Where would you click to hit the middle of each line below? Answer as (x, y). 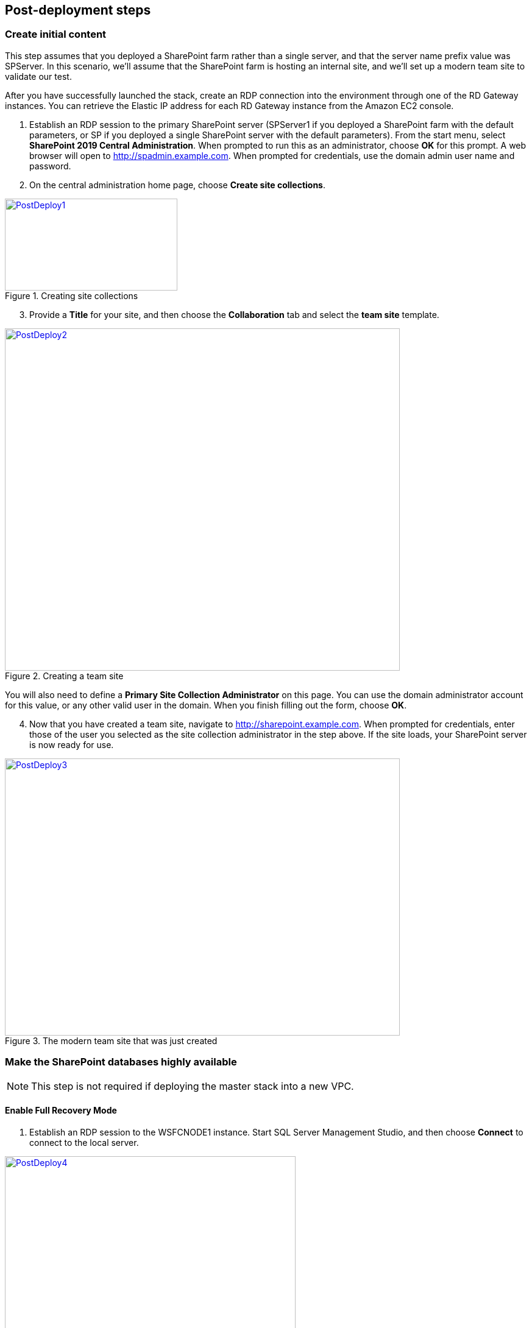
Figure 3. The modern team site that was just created (111, 1040)
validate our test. (38, 76)
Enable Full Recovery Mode (61, 1111)
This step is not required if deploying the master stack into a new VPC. (193, 1086)
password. (50, 166)
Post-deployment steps (78, 10)
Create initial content (56, 34)
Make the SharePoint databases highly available (121, 1062)
